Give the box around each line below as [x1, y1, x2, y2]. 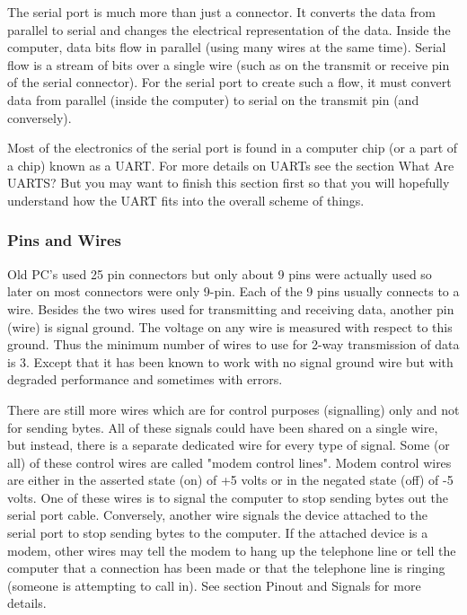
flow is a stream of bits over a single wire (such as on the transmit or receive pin [7, 55, 450, 74]
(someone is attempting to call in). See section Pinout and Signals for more [7, 575, 421, 594]
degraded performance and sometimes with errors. [7, 370, 283, 389]
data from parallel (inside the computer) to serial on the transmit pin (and [7, 90, 419, 109]
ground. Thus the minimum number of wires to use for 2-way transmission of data [7, 335, 460, 354]
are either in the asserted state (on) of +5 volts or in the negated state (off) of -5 [7, 470, 454, 489]
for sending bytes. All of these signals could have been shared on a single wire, [7, 417, 438, 436]
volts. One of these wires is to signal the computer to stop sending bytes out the [7, 488, 449, 506]
